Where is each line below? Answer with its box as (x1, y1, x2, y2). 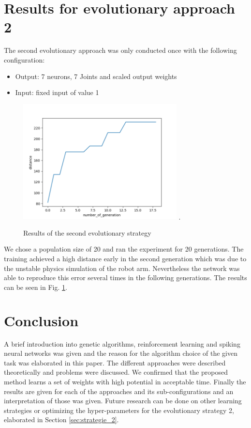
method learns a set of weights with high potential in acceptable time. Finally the (4, 376, 246, 386)
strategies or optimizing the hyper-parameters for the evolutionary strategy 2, (4, 405, 234, 415)
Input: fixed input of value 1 (15, 87, 99, 97)
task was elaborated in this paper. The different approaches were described (4, 357, 226, 367)
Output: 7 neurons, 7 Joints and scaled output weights (15, 71, 177, 81)
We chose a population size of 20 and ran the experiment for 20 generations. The (4, 244, 244, 254)
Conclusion (4, 310, 79, 330)
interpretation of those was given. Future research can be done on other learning (4, 396, 242, 406)
